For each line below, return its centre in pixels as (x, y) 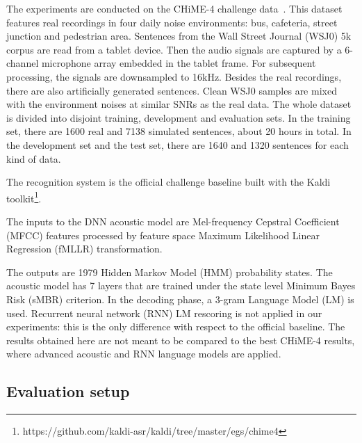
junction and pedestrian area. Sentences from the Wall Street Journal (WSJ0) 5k (179, 36)
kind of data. (34, 158)
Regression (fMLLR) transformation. (84, 249)
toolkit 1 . (24, 197)
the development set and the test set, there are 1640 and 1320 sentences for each (178, 144)
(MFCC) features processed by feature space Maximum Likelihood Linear (163, 235)
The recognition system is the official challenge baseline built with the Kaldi (168, 182)
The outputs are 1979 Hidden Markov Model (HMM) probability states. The (170, 272)
